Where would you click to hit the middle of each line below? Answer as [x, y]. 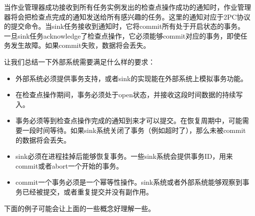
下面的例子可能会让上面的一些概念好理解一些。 [79, 208]
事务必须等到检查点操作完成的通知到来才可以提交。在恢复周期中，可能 [129, 120]
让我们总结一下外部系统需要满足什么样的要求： [79, 61]
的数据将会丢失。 [43, 140]
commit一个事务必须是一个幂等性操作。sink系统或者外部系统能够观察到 [129, 182]
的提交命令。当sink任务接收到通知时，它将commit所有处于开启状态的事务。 [124, 26]
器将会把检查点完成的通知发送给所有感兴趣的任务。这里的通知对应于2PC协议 [127, 16]
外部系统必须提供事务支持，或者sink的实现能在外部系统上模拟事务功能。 [131, 78]
